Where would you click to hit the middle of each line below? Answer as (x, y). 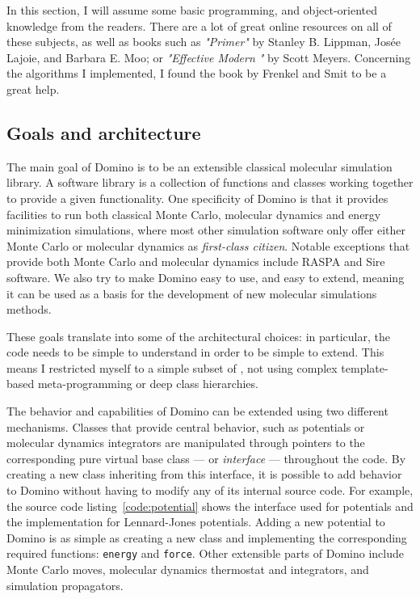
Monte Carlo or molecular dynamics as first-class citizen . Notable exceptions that (208, 245)
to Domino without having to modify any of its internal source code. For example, (210, 490)
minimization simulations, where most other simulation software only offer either (206, 230)
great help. (33, 89)
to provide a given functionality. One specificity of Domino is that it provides (197, 198)
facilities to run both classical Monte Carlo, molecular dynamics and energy (194, 214)
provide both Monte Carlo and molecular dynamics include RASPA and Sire (196, 262)
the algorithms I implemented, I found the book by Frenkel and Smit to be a (197, 73)
